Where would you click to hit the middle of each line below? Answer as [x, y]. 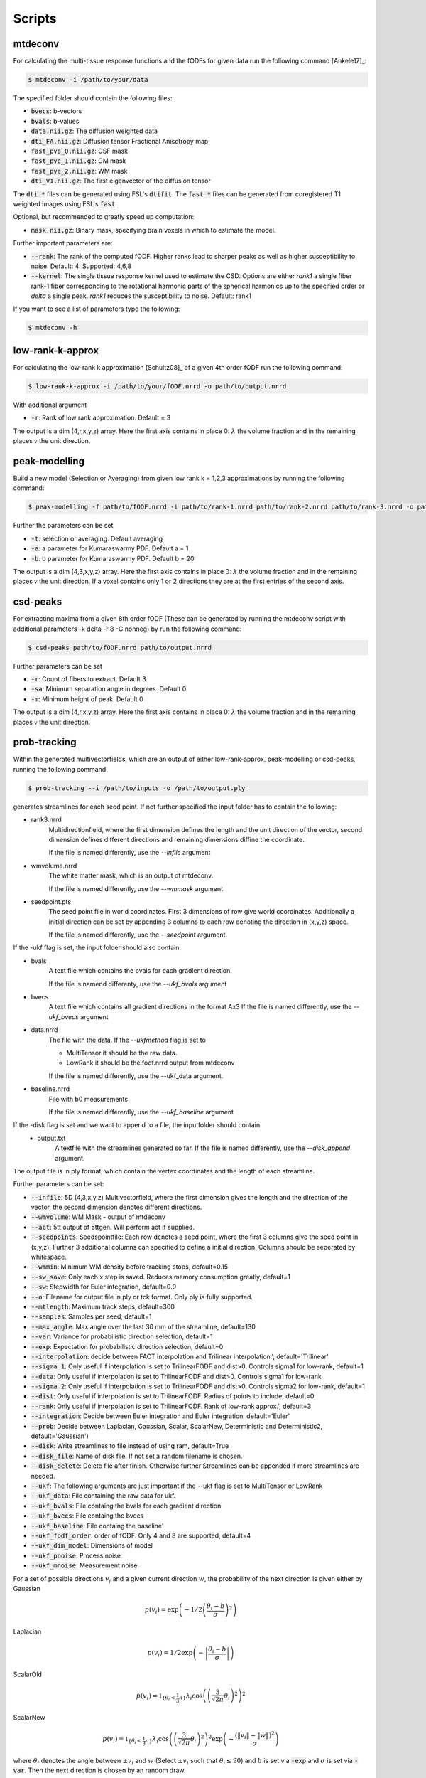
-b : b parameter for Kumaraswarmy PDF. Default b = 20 [113, 558]
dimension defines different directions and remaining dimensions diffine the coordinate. [177, 839]
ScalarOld [28, 1674]
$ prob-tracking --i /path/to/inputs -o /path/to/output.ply [137, 788]
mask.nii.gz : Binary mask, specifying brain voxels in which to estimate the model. [153, 230]
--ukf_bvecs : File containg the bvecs [87, 1516]
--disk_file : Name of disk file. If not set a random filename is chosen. [137, 1456]
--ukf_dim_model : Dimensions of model [92, 1545]
